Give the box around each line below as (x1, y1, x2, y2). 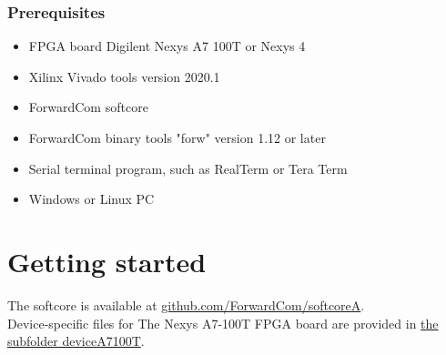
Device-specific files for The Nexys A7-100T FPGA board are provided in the (7, 313, 439, 332)
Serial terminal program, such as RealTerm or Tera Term (28, 158, 348, 177)
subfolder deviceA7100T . (7, 331, 145, 350)
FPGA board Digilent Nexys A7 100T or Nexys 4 (28, 36, 306, 56)
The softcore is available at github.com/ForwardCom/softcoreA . (7, 295, 365, 314)
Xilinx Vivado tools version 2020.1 (28, 66, 220, 86)
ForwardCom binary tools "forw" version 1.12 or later (28, 128, 326, 147)
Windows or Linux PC (28, 189, 155, 208)
